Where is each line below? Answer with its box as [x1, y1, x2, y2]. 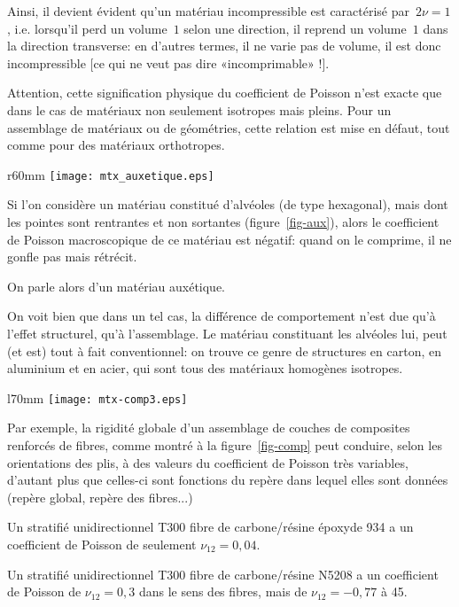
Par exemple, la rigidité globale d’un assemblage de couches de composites [7, 418, 410, 437]
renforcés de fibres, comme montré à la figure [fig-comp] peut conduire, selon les [7, 436, 442, 454]
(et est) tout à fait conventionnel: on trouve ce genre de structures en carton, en [7, 341, 441, 360]
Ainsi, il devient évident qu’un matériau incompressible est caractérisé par [7, 2, 410, 19]
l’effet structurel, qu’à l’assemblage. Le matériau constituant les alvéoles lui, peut [7, 323, 447, 342]
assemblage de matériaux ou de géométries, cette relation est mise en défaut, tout [7, 118, 450, 136]
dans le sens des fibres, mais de [138, 582, 307, 601]
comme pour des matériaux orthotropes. [7, 136, 225, 154]
